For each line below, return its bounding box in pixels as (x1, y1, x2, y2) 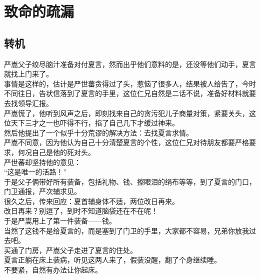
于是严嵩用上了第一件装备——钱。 (4, 215, 116, 226)
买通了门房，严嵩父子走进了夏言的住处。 (4, 244, 137, 255)
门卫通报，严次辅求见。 (4, 186, 81, 196)
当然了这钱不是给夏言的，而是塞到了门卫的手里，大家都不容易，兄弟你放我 (4, 225, 249, 235)
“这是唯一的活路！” (4, 166, 67, 177)
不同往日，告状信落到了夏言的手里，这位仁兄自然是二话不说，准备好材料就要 (4, 88, 256, 98)
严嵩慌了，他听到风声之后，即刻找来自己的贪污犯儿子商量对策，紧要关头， (4, 107, 249, 118)
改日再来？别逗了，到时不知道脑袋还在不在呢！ (4, 205, 158, 216)
